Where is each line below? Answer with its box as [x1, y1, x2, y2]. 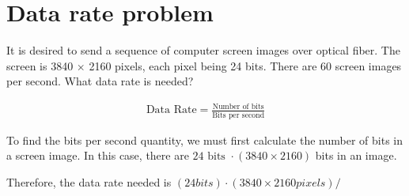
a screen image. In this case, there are [6, 147, 189, 164]
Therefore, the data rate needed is [6, 173, 172, 190]
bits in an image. [315, 147, 397, 164]
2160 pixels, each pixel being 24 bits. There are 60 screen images [89, 57, 402, 73]
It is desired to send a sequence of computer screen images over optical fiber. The [6, 42, 400, 58]
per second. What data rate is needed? [6, 73, 194, 89]
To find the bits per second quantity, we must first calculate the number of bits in [6, 131, 403, 148]
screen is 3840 [6, 57, 74, 73]
